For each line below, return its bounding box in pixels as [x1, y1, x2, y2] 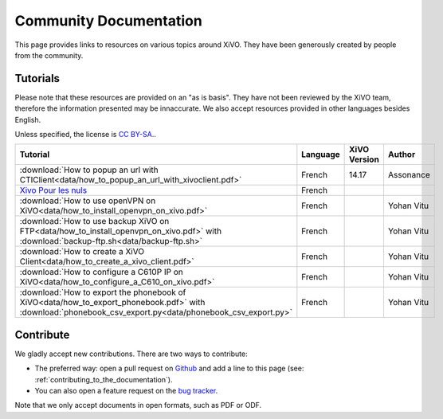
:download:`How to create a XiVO [19, 246, 145, 257]
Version [349, 154, 380, 165]
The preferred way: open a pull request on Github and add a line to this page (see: [34, 363, 304, 374]
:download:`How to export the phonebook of [19, 287, 186, 298]
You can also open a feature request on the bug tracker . [34, 386, 218, 396]
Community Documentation [14, 12, 202, 29]
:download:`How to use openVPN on [19, 195, 156, 206]
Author [387, 149, 416, 160]
